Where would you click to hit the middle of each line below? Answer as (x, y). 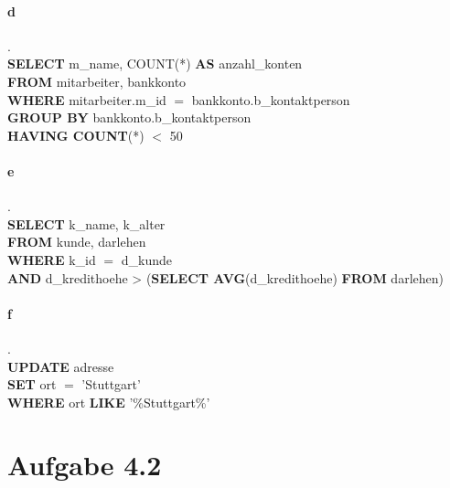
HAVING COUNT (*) (76, 135)
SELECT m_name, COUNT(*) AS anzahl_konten (155, 64)
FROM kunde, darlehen (77, 242)
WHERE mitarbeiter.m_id (87, 99)
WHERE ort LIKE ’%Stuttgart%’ (109, 402)
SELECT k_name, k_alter (86, 223)
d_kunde (146, 259)
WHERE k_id (52, 259)
